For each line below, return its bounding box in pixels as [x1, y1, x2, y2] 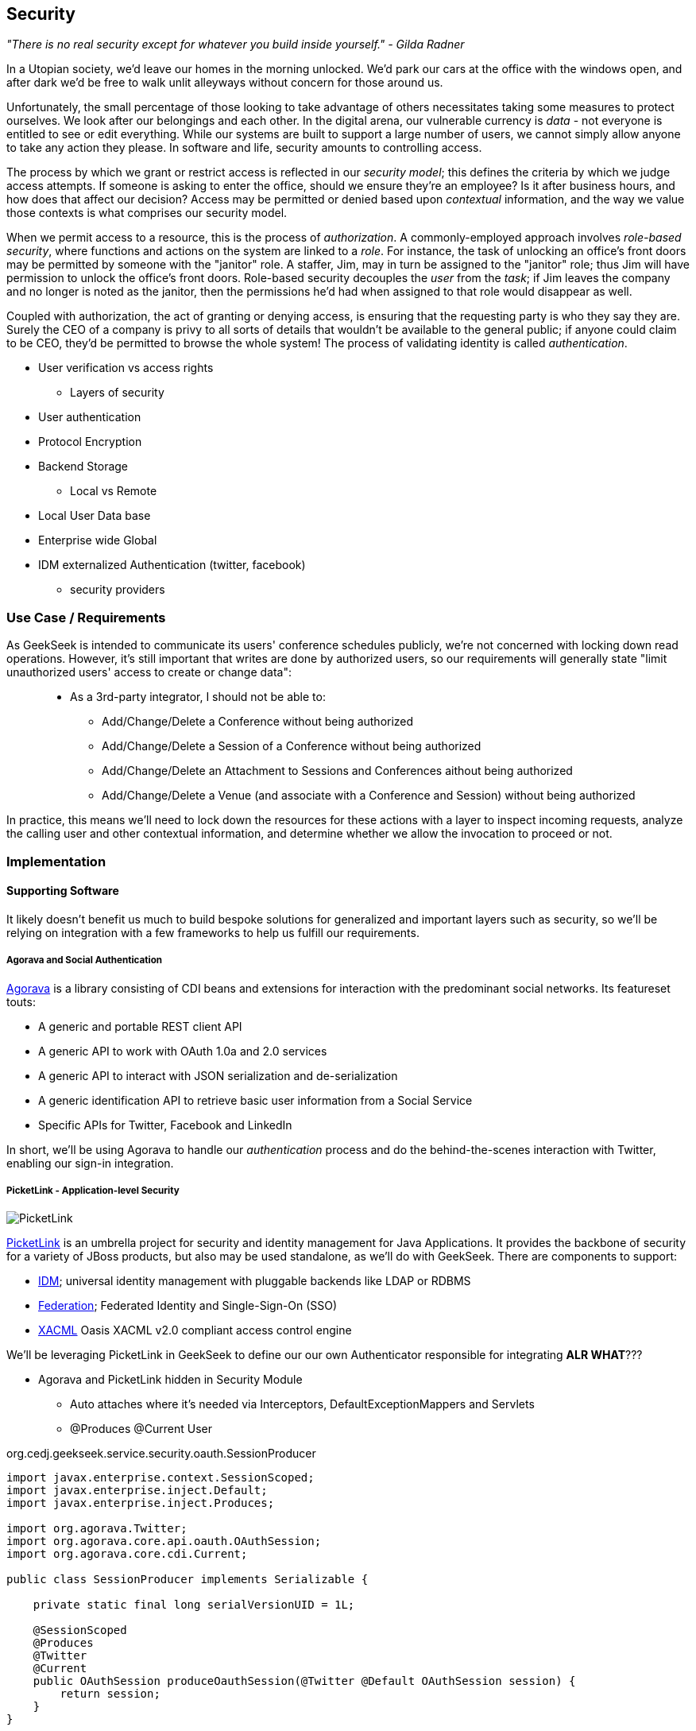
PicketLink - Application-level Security [6, 1184, 180, 1196]
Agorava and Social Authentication [6, 955, 163, 966]
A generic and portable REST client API [38, 1019, 242, 1033]
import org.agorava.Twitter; [6, 1522, 188, 1535]
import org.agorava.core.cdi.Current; [6, 1547, 248, 1561]
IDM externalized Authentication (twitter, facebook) [38, 558, 306, 572]
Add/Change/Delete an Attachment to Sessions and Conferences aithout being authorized [102, 764, 573, 778]
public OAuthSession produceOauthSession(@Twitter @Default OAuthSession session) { [33, 1675, 576, 1688]
